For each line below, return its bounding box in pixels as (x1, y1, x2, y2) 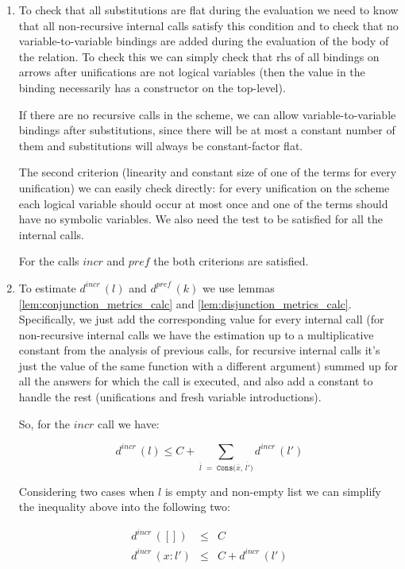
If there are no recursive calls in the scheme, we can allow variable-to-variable (18, 106, 396, 122)
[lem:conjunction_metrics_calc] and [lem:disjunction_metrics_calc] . (18, 295, 352, 312)
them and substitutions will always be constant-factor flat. (18, 137, 303, 153)
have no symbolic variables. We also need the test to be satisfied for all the (18, 211, 384, 227)
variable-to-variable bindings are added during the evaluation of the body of (18, 33, 389, 49)
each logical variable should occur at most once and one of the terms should (18, 195, 388, 211)
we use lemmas (202, 279, 275, 296)
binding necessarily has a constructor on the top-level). (18, 79, 286, 95)
